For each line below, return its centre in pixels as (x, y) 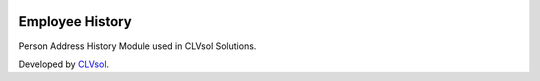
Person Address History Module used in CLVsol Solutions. (137, 46)
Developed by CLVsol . (64, 64)
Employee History (75, 21)
